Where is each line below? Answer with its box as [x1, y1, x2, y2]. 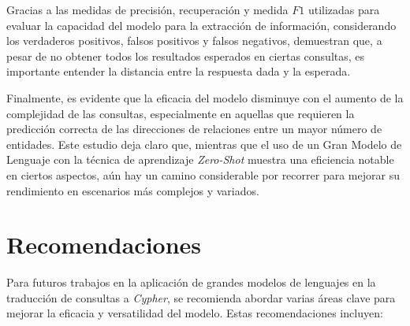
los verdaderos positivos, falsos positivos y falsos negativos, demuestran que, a [6, 32, 382, 49]
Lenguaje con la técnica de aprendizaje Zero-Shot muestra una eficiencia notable [6, 151, 394, 168]
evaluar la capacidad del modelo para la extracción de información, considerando [6, 17, 397, 33]
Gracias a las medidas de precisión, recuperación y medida [6, 2, 289, 17]
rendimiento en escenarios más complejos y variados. [6, 182, 259, 198]
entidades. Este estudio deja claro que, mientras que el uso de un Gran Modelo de [6, 135, 402, 152]
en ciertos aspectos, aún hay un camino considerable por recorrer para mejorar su [6, 166, 400, 183]
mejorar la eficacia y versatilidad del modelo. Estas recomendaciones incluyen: [6, 305, 383, 321]
